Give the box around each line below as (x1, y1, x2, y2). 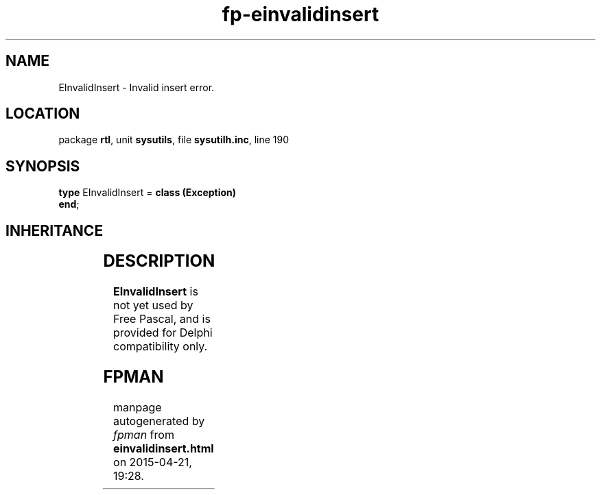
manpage (113, 400, 162, 414)
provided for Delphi (113, 326, 213, 340)
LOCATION (5, 105, 80, 123)
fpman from (113, 427, 174, 442)
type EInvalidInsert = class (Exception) (58, 186, 237, 199)
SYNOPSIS (5, 157, 80, 175)
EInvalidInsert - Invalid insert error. (58, 81, 215, 93)
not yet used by (113, 298, 193, 313)
